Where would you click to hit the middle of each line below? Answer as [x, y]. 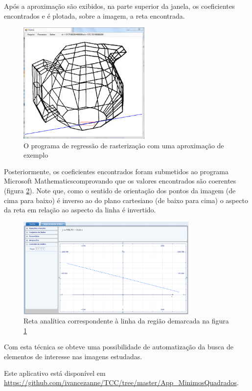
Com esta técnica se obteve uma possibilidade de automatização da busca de [119, 347]
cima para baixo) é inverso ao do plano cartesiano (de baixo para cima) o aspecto [126, 200]
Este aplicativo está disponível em [55, 373]
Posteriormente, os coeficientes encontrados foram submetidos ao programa [116, 171]
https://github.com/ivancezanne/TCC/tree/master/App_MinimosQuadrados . [121, 382]
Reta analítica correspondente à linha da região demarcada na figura [126, 321]
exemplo [36, 155]
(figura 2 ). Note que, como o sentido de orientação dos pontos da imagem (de [120, 190]
